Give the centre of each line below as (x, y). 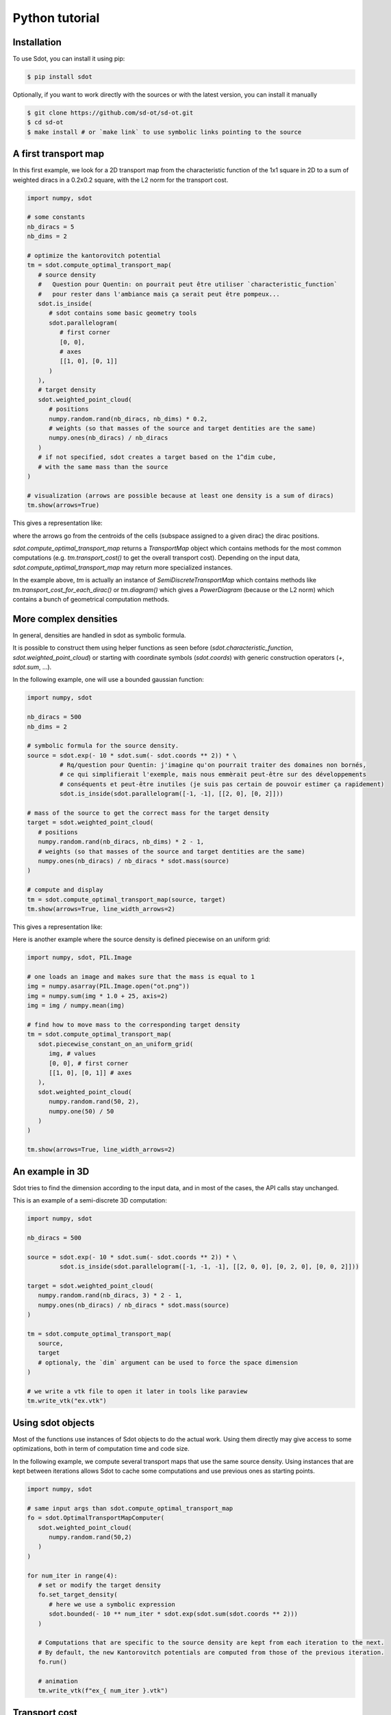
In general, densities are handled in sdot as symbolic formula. (99, 635)
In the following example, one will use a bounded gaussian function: (109, 680)
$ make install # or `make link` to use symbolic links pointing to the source (164, 132)
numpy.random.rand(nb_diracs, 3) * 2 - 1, (110, 1296)
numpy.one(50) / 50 (81, 1111)
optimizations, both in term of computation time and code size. (101, 1449)
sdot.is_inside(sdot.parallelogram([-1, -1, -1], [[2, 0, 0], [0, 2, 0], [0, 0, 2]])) (209, 1266)
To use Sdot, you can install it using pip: (69, 59)
